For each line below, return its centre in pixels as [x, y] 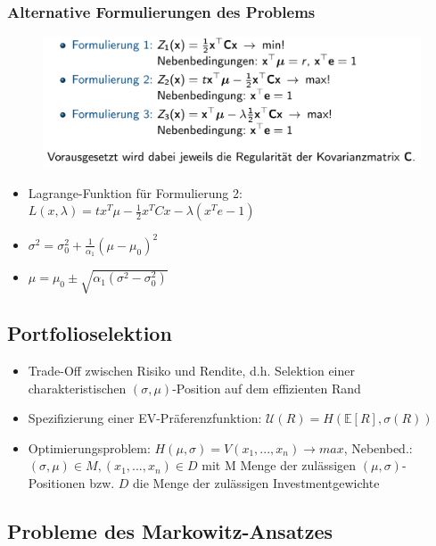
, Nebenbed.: [378, 447]
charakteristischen [77, 388]
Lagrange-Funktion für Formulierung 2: [135, 192]
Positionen [57, 483]
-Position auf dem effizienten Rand [267, 388]
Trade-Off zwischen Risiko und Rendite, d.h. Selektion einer [191, 371]
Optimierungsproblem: [89, 447]
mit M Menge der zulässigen [279, 465]
